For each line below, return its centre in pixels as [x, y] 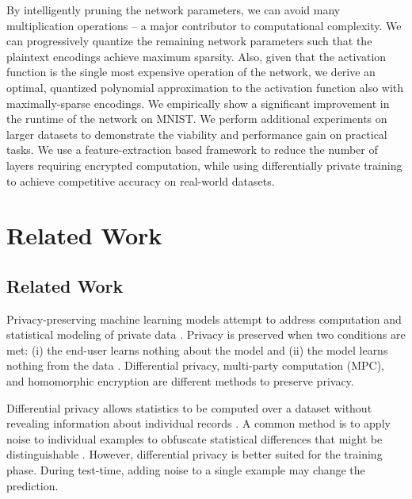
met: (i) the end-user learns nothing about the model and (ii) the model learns [197, 349]
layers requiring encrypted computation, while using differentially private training [204, 165]
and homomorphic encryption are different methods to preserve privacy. [180, 381]
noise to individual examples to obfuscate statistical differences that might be [195, 438]
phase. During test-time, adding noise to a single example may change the [186, 470]
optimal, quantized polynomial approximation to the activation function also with [205, 87]
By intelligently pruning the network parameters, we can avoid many [174, 10]
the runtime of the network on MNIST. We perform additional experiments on [197, 119]
